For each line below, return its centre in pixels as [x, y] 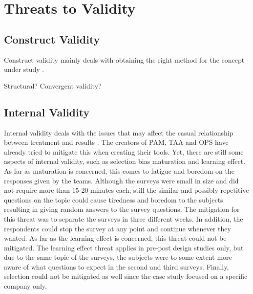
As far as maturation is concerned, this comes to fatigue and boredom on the [119, 170]
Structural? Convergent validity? [53, 85]
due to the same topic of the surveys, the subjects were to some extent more [118, 257]
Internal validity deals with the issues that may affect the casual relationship [119, 132]
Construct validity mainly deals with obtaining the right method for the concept [124, 59]
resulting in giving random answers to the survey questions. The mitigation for [122, 209]
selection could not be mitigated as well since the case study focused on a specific [126, 276]
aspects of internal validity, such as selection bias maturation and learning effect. [125, 161]
